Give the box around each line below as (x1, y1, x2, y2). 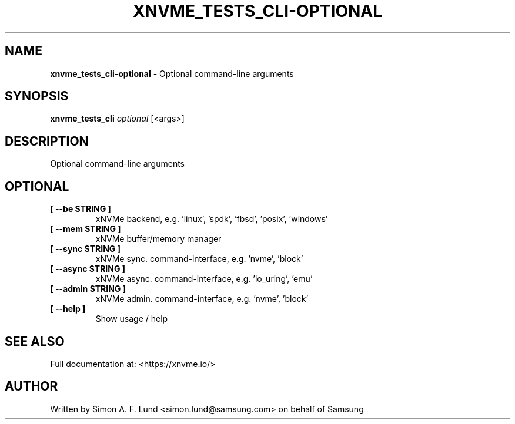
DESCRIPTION (5, 133, 89, 149)
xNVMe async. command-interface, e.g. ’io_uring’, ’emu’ (95, 274, 313, 284)
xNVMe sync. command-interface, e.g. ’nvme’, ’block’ (95, 254, 303, 264)
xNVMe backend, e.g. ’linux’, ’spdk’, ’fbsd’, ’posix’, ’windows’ (95, 214, 328, 224)
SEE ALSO (5, 334, 65, 349)
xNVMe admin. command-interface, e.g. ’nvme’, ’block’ (95, 294, 309, 304)
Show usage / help (95, 314, 168, 324)
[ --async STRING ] (50, 264, 126, 274)
